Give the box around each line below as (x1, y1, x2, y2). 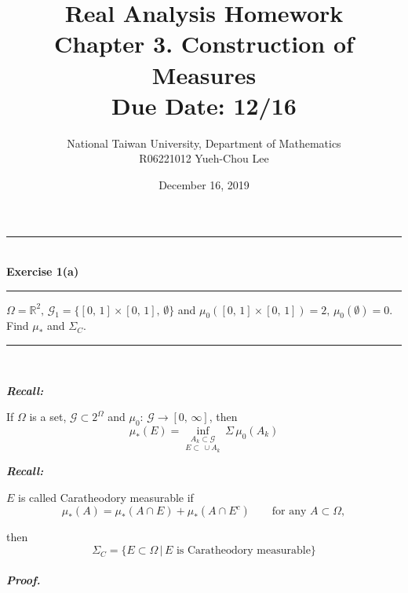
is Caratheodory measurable (176, 545, 311, 557)
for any (271, 506, 307, 518)
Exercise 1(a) (6, 263, 79, 280)
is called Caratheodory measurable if (18, 489, 194, 505)
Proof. (6, 571, 41, 588)
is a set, (29, 408, 67, 425)
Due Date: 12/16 (111, 89, 297, 121)
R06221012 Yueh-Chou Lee (139, 150, 269, 167)
